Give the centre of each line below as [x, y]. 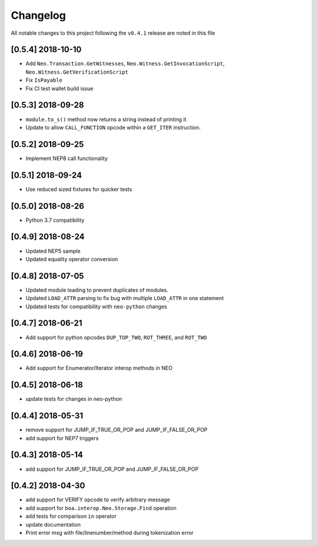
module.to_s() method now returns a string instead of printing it [106, 119]
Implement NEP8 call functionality [67, 158]
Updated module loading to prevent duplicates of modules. [97, 290]
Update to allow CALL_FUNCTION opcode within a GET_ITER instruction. [113, 127]
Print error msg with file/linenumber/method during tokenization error [110, 533]
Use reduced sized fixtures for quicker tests [79, 189]
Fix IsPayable [44, 80]
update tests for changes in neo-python [74, 399]
